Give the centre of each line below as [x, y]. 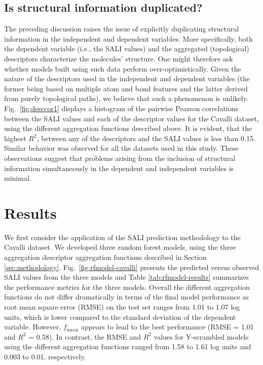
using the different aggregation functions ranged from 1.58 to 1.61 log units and [128, 346]
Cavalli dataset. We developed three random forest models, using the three [120, 247]
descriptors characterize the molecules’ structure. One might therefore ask [119, 58]
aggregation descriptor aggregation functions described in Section [105, 257]
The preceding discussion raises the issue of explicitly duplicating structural [122, 29]
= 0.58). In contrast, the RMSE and [85, 336]
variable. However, [33, 327]
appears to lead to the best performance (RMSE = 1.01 [167, 327]
